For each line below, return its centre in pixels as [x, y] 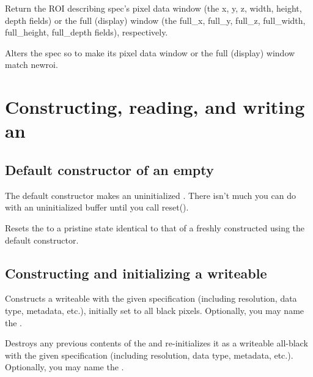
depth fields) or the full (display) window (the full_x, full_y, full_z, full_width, [155, 20]
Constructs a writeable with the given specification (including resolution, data [151, 298]
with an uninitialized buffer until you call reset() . [97, 207]
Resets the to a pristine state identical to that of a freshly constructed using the [155, 227]
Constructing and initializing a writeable [136, 273]
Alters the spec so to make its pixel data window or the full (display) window [150, 52]
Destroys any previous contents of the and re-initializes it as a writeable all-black [156, 343]
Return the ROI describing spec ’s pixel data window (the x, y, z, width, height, [153, 8]
